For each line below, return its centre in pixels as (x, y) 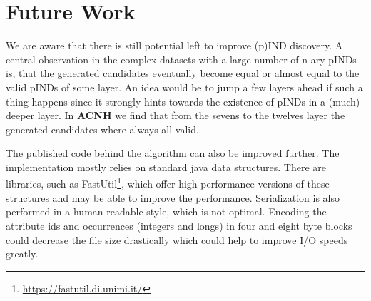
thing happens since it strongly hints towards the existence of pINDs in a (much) (183, 101)
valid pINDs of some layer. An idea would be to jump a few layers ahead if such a (184, 87)
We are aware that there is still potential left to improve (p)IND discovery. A (174, 45)
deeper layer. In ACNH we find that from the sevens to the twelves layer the (176, 115)
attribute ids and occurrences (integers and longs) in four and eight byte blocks (179, 225)
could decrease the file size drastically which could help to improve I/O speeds (177, 239)
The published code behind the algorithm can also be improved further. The (173, 153)
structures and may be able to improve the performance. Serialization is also (173, 197)
